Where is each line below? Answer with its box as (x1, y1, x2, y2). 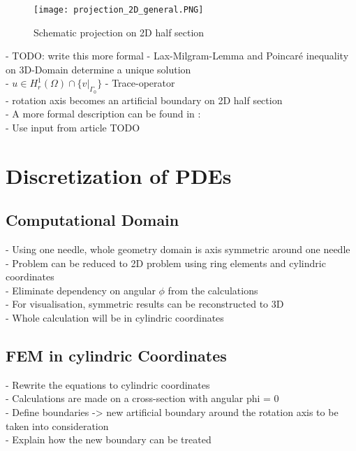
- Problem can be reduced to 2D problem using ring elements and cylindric (6, 255, 326, 270)
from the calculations (168, 282, 258, 297)
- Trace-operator (105, 76, 175, 90)
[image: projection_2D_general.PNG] (34, 5, 204, 15)
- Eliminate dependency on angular (6, 282, 156, 297)
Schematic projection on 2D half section (34, 24, 205, 39)
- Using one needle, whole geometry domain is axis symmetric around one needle (6, 242, 350, 256)
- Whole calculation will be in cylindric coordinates (6, 310, 224, 324)
